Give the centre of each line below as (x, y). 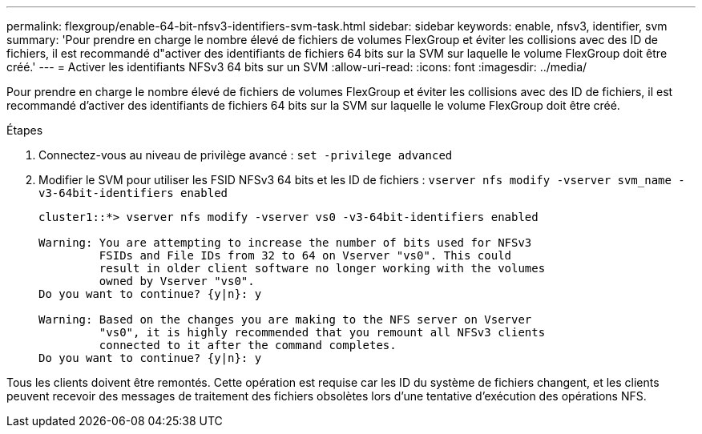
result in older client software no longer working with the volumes (322, 268)
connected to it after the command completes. (248, 345)
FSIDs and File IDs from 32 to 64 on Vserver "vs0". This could (305, 255)
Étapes (25, 130)
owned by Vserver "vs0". (177, 281)
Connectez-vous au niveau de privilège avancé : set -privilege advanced (246, 155)
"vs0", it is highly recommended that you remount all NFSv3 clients (322, 332)
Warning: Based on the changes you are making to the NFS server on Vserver (285, 319)
